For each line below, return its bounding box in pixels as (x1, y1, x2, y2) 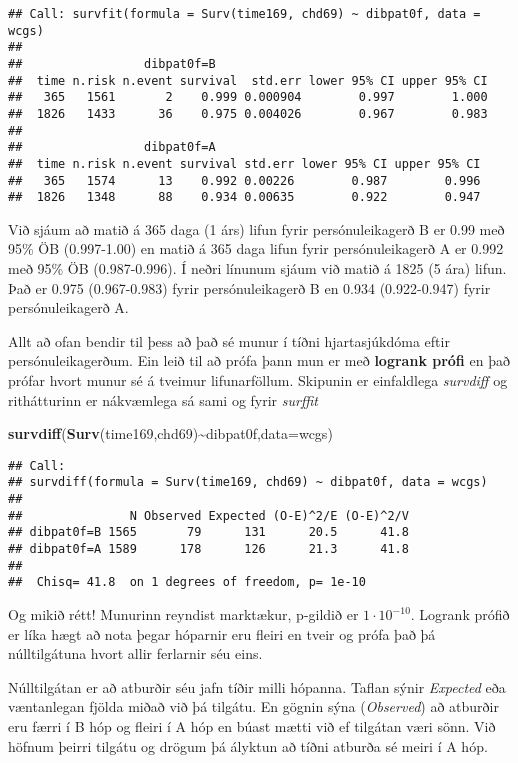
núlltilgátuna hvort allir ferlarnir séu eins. (8, 643, 263, 664)
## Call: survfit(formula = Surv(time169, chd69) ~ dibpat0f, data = (8, 7, 481, 21)
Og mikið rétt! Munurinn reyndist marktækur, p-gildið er (8, 604, 359, 625)
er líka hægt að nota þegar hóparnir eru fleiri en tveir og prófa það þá (8, 623, 436, 644)
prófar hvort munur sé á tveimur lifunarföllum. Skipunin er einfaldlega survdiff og (8, 370, 508, 391)
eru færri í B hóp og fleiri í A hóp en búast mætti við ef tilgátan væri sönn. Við (8, 716, 496, 737)
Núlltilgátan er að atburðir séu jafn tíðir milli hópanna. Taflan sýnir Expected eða (8, 676, 506, 697)
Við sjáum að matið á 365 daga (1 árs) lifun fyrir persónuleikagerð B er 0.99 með (8, 218, 505, 239)
